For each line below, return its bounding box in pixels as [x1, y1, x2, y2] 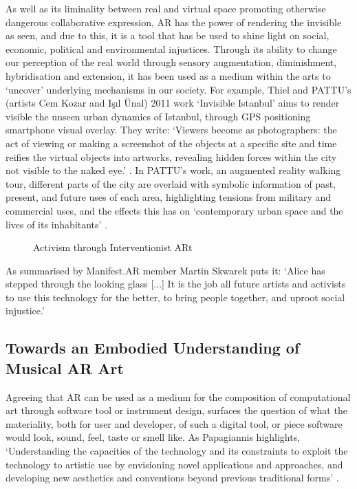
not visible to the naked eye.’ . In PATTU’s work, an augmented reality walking [6, 163, 341, 177]
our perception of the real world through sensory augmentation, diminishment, [6, 55, 337, 69]
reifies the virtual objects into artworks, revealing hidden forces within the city [6, 149, 337, 164]
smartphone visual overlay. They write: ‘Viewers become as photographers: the [6, 122, 337, 137]
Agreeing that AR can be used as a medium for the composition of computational [6, 389, 351, 404]
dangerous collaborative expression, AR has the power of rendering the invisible [6, 14, 342, 29]
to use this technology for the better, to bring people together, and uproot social [6, 290, 345, 304]
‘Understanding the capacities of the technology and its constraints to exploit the [6, 444, 348, 458]
